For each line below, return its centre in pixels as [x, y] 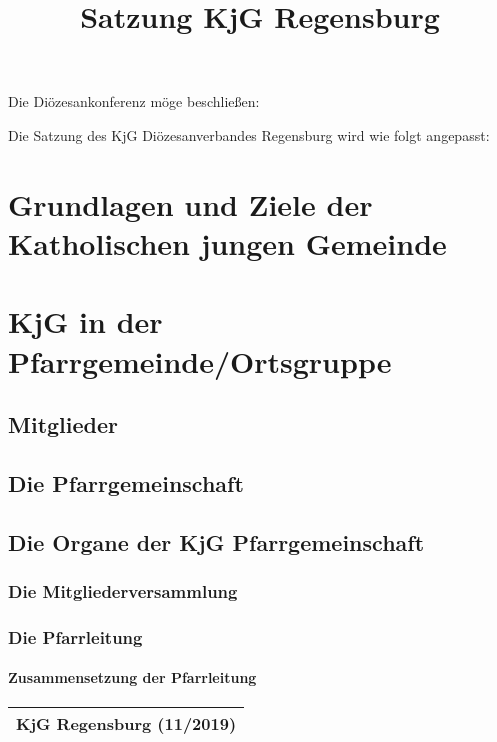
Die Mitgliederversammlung [123, 590]
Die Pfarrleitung [75, 636]
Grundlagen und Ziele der [190, 203]
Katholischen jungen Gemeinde [227, 242]
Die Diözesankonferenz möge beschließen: [134, 101]
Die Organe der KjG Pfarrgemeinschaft [216, 541]
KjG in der [85, 321]
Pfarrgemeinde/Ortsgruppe [200, 360]
